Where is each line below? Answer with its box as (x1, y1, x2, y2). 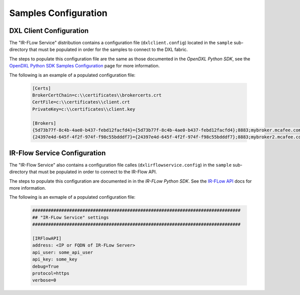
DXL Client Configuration (9, 26, 89, 35)
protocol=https (32, 270, 69, 276)
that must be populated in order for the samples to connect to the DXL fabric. (29, 46, 188, 52)
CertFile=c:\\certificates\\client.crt (32, 99, 130, 105)
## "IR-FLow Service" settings (32, 215, 109, 220)
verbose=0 (32, 278, 56, 283)
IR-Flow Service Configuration (9, 149, 106, 157)
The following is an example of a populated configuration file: (9, 72, 136, 78)
